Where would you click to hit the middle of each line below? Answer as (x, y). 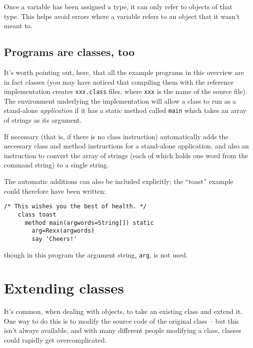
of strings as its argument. (43, 120)
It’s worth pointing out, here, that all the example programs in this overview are (124, 72)
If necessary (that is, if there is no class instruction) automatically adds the (116, 136)
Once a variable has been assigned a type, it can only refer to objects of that (118, 6)
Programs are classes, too (69, 52)
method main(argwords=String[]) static (89, 223)
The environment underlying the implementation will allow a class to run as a (120, 101)
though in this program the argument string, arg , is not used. (96, 254)
